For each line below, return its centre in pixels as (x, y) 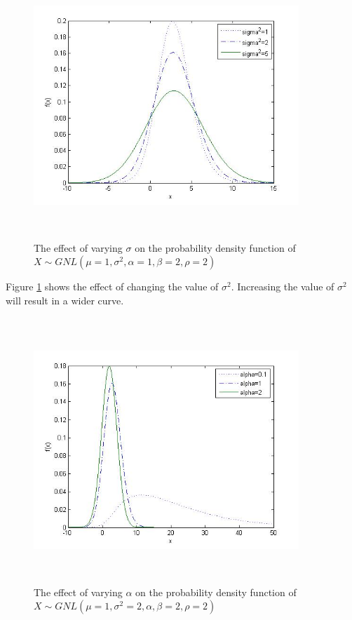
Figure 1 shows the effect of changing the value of (112, 287)
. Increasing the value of (283, 287)
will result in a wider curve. (65, 300)
